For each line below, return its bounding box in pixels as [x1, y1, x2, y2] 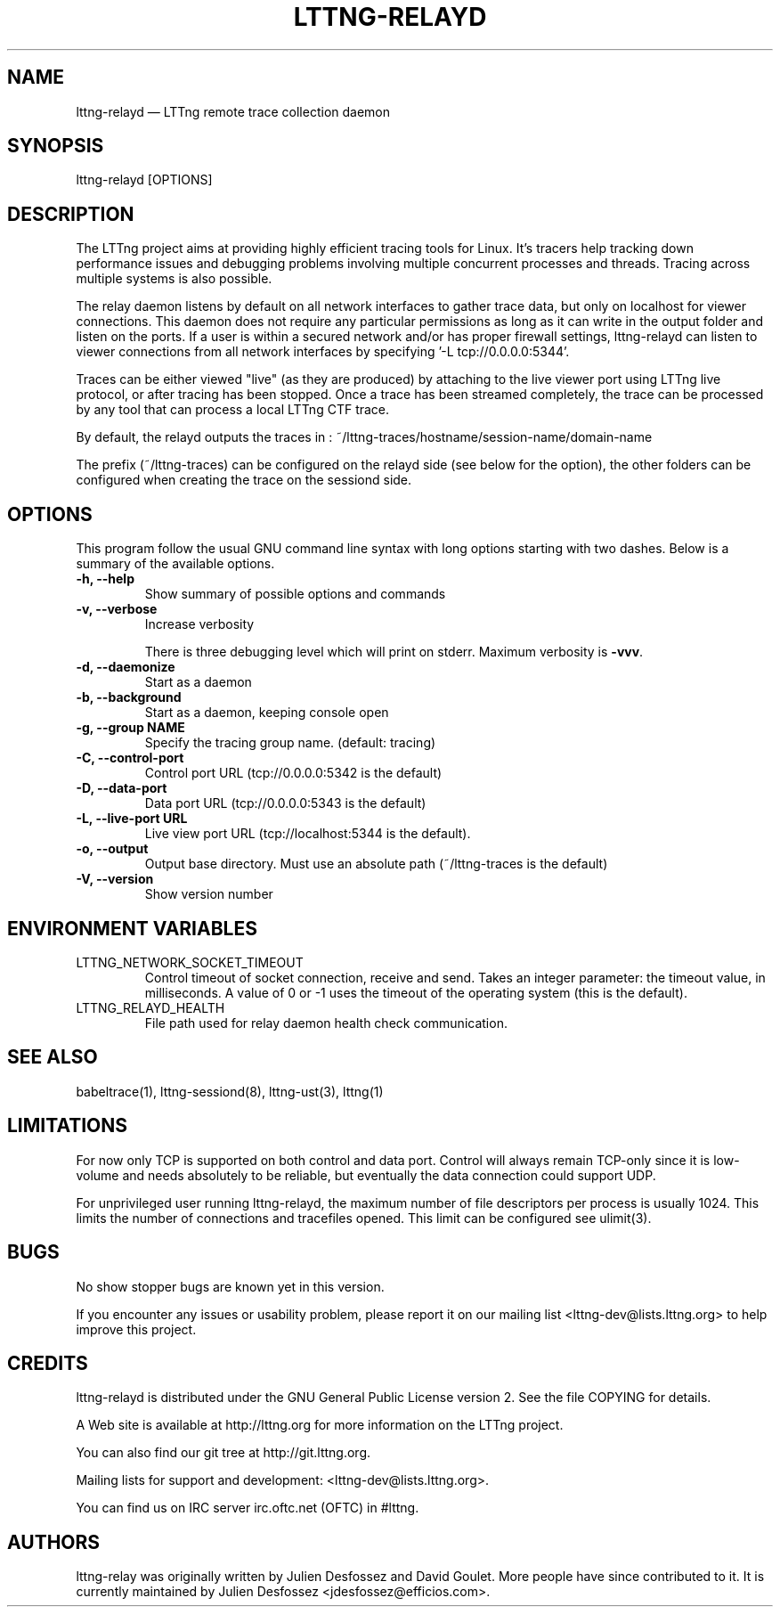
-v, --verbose [76, 601, 158, 617]
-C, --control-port [76, 750, 184, 766]
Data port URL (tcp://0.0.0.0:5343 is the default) [144, 795, 427, 811]
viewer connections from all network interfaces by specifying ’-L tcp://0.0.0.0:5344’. [76, 344, 570, 360]
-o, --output [76, 841, 149, 857]
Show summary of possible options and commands [144, 586, 446, 602]
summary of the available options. [76, 556, 275, 572]
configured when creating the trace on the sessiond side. [76, 472, 412, 488]
